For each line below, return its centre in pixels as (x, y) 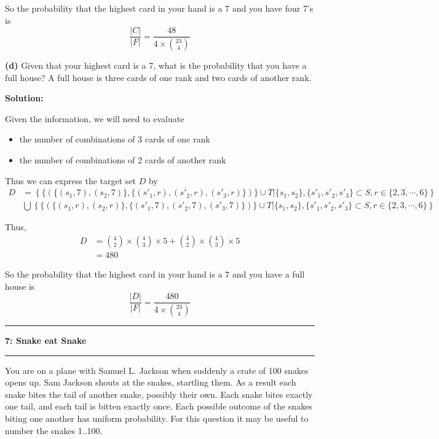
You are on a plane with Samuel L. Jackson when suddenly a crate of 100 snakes (157, 370)
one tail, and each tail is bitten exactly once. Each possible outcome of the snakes (159, 406)
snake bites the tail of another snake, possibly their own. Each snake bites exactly (159, 394)
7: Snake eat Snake (46, 340)
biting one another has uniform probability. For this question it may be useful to (157, 418)
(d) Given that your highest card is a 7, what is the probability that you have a (156, 65)
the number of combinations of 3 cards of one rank (115, 139)
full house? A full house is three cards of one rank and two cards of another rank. (158, 77)
